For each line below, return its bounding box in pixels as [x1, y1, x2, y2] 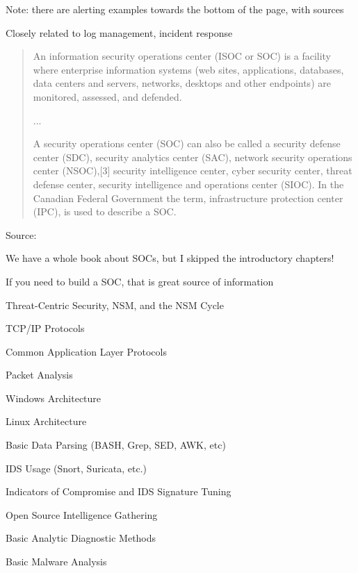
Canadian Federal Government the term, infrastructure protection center [33, 190, 343, 205]
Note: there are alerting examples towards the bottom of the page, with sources [6, 2, 344, 16]
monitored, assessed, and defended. [33, 89, 182, 103]
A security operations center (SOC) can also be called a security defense [33, 136, 341, 151]
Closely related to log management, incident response [6, 25, 233, 40]
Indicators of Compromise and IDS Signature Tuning [6, 484, 231, 499]
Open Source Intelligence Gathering [6, 507, 158, 522]
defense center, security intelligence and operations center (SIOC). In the [33, 176, 344, 191]
